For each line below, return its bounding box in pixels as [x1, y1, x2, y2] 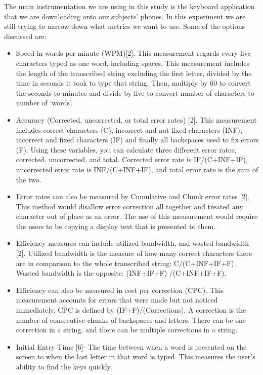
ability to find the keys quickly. [16, 361, 112, 371]
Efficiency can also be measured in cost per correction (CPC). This [16, 284, 224, 295]
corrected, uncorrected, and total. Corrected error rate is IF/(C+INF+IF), [16, 154, 248, 165]
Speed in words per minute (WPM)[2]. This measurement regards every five [16, 48, 251, 58]
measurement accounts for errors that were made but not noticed [16, 294, 218, 305]
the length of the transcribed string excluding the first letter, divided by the [16, 67, 252, 78]
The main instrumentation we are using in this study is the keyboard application [4, 1, 255, 11]
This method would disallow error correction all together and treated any [16, 201, 243, 211]
